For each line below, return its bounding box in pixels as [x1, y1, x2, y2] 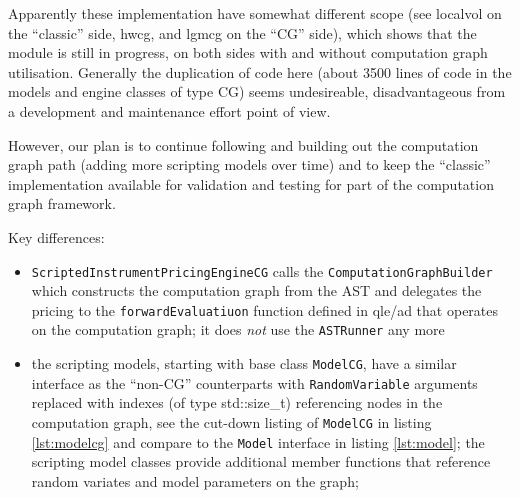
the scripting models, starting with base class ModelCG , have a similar [31, 353, 457, 374]
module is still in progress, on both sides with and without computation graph [8, 42, 488, 63]
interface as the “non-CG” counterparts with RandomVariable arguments [31, 372, 478, 393]
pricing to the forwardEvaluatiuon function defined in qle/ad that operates [31, 299, 499, 320]
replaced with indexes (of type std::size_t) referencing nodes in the [31, 392, 443, 413]
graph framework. [8, 193, 116, 214]
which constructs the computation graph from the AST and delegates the [31, 280, 482, 301]
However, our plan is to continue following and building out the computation [8, 134, 479, 155]
